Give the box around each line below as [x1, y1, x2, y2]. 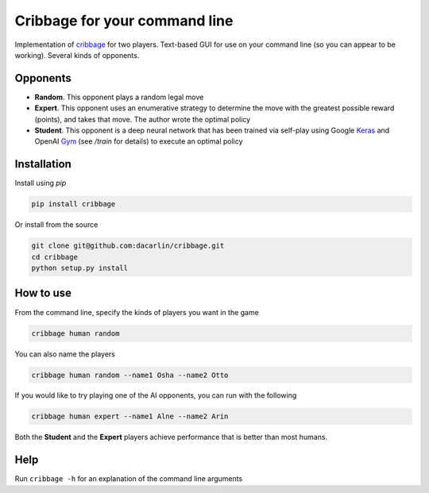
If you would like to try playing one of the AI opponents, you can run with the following [14, 391, 297, 400]
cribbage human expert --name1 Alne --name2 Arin [31, 412, 229, 421]
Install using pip [14, 179, 67, 188]
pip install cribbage [31, 199, 116, 209]
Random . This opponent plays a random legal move [34, 92, 204, 102]
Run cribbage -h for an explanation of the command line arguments [14, 474, 243, 483]
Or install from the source [14, 220, 99, 229]
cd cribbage [31, 252, 79, 261]
